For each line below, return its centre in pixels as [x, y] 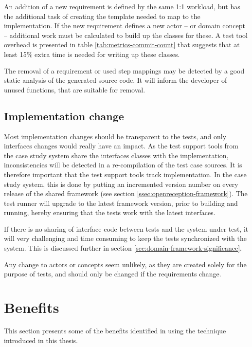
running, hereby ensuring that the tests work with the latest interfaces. [110, 212]
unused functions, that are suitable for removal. [75, 89]
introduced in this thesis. [41, 340]
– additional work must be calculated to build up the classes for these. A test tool [126, 35]
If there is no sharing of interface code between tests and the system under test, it [126, 228]
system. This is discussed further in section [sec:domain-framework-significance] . [123, 248]
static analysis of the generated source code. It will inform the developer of [116, 80]
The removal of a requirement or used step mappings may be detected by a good [124, 70]
